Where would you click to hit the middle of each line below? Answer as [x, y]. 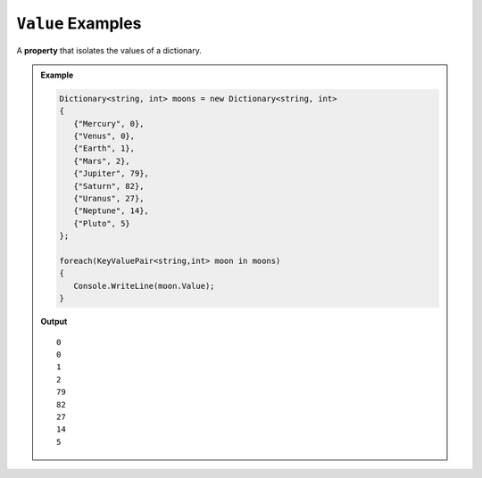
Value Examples [79, 23]
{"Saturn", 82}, [108, 186]
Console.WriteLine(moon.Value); [144, 286]
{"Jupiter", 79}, [111, 173]
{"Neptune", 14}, [111, 211]
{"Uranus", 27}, [108, 199]
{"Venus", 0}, [104, 136]
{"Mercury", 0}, [108, 124]
